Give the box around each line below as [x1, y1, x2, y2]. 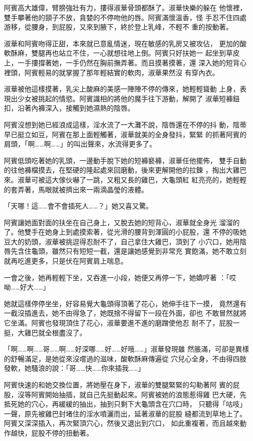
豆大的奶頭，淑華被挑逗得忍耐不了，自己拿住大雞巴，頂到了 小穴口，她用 [4, 236, 240, 246]
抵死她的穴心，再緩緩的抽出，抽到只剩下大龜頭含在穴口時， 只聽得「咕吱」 [4, 399, 247, 409]
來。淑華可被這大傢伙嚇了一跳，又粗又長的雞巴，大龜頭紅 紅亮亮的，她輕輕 [4, 174, 247, 184]
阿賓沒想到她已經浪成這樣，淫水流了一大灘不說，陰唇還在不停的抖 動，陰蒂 [4, 119, 247, 129]
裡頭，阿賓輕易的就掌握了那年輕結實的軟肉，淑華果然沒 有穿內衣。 [4, 67, 219, 77]
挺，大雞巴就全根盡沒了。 [4, 327, 86, 337]
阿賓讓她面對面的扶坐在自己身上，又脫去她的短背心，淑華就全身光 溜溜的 [4, 217, 240, 227]
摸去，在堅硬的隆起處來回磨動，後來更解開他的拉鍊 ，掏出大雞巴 [38, 165, 247, 175]
